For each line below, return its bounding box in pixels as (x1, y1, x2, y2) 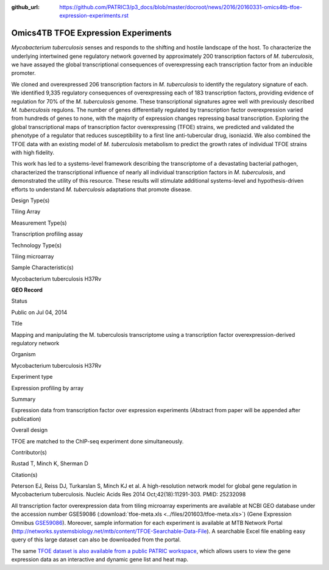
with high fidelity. (11, 149, 55, 156)
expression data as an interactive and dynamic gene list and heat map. (11, 556, 189, 563)
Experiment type (11, 373, 53, 381)
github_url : (11, 4, 40, 10)
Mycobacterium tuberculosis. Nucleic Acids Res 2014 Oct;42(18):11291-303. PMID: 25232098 (11, 491, 246, 498)
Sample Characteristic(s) (11, 264, 74, 271)
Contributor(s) (11, 448, 47, 456)
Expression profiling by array (11, 384, 84, 392)
